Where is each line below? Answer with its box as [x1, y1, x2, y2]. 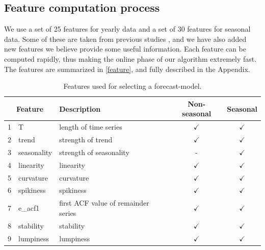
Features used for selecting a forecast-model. [63, 81, 202, 91]
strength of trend [59, 134, 113, 145]
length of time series [59, 121, 122, 132]
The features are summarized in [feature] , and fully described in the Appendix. [4, 63, 250, 74]
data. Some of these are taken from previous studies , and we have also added [4, 33, 247, 44]
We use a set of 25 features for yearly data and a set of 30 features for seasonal [4, 23, 251, 34]
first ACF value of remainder [59, 197, 149, 208]
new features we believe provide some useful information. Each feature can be [4, 43, 247, 54]
